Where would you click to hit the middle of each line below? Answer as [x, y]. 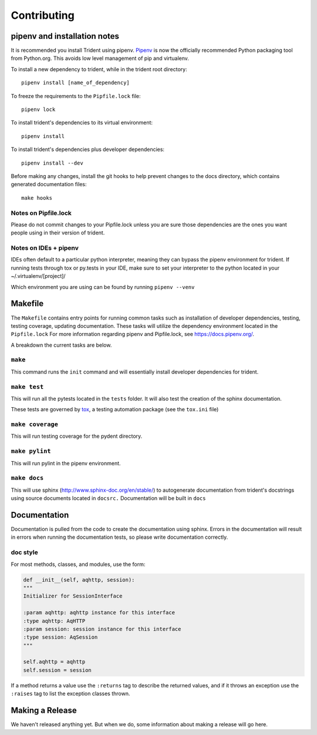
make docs [27, 478]
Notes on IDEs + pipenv [45, 248]
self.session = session [58, 670]
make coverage [35, 424]
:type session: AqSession [60, 637]
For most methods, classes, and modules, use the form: [78, 564]
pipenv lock [38, 110]
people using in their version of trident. [58, 233]
